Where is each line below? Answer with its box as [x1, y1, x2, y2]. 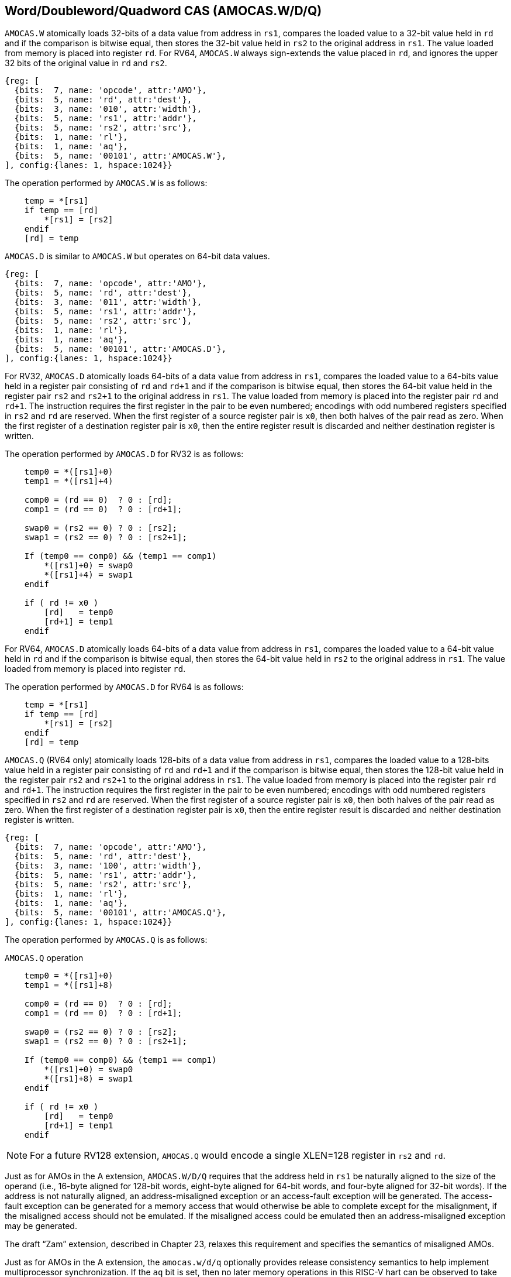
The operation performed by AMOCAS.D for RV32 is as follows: [5, 449, 244, 459]
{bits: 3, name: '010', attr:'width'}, [14, 104, 202, 114]
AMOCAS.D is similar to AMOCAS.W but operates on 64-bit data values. [5, 251, 270, 262]
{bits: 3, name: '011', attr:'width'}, [14, 297, 202, 307]
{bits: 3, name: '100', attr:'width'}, [14, 861, 202, 871]
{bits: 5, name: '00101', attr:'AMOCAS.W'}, [14, 151, 227, 161]
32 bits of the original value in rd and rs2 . [5, 58, 167, 68]
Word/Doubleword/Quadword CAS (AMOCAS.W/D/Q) [5, 4, 322, 18]
